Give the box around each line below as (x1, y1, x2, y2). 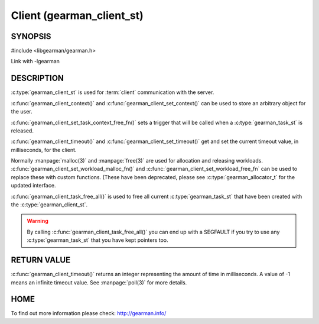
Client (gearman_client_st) (11, 9, 144, 22)
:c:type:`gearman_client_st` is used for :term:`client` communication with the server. (11, 89, 214, 96)
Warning (27, 218, 48, 225)
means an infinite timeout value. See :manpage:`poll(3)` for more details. (11, 278, 187, 286)
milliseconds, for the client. (11, 146, 77, 153)
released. (11, 127, 34, 134)
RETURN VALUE (11, 255, 71, 265)
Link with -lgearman (11, 58, 60, 65)
